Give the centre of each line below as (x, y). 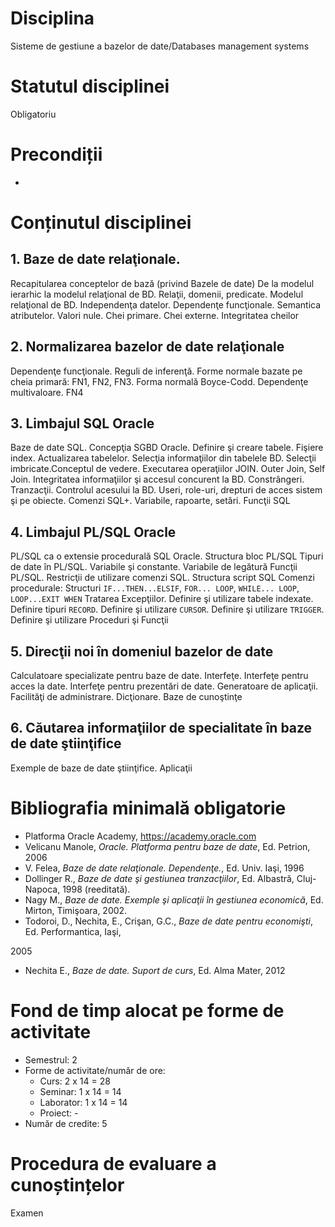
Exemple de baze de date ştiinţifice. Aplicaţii (101, 768)
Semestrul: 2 (51, 1059)
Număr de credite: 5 (66, 1123)
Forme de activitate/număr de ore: (95, 1070)
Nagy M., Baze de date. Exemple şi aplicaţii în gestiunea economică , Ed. (174, 899)
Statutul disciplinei (90, 86)
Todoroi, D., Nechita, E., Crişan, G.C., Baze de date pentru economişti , (168, 921)
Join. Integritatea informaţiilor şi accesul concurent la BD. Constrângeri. (157, 479)
